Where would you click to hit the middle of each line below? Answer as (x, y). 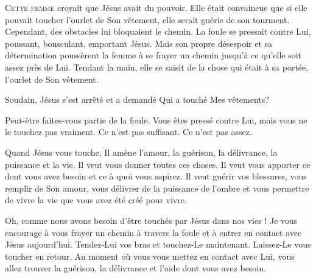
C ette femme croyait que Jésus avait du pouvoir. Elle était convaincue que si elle (156, 7)
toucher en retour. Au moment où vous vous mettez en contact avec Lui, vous (150, 256)
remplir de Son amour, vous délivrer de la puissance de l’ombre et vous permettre (157, 188)
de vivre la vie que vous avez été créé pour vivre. (96, 200)
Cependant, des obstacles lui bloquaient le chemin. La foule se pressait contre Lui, (158, 31)
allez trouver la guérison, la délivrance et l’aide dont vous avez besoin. (135, 268)
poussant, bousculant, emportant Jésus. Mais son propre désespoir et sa (139, 43)
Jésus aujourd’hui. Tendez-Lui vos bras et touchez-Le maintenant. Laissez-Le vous (158, 244)
